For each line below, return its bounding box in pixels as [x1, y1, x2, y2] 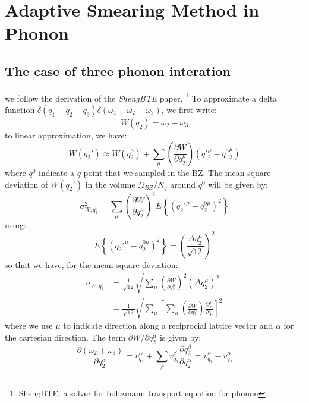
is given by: [159, 330, 201, 343]
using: [5, 219, 26, 231]
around [170, 178, 196, 190]
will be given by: [208, 178, 268, 190]
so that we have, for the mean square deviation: [5, 258, 178, 270]
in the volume [85, 178, 135, 190]
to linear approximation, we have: [5, 129, 127, 141]
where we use [5, 319, 53, 332]
